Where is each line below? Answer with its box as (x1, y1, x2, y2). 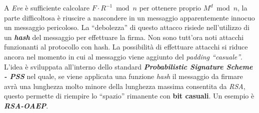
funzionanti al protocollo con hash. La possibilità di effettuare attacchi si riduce (4, 41, 248, 52)
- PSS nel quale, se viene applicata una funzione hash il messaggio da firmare (4, 71, 243, 81)
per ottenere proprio (139, 2, 201, 12)
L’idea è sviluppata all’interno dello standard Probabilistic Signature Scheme (4, 61, 253, 71)
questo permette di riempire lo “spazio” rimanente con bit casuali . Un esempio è (4, 90, 254, 101)
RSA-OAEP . (4, 100, 48, 110)
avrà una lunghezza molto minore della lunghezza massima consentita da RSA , (4, 80, 245, 91)
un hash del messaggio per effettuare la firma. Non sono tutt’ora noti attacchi (4, 31, 244, 42)
